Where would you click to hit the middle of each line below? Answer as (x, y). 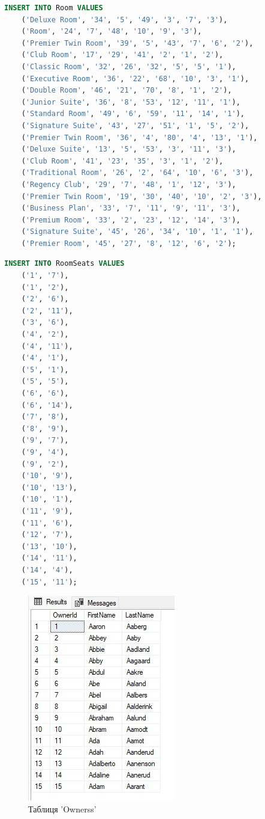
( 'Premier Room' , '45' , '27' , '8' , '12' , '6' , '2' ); (129, 243)
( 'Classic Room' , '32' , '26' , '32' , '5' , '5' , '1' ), (129, 66)
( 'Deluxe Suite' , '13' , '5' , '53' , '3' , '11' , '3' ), (129, 149)
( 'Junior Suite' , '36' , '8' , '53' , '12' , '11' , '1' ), (131, 102)
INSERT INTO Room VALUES (54, 8)
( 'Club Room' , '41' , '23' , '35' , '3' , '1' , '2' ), (122, 161)
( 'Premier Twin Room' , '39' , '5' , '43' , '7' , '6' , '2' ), (137, 43)
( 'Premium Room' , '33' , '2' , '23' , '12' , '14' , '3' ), (131, 220)
